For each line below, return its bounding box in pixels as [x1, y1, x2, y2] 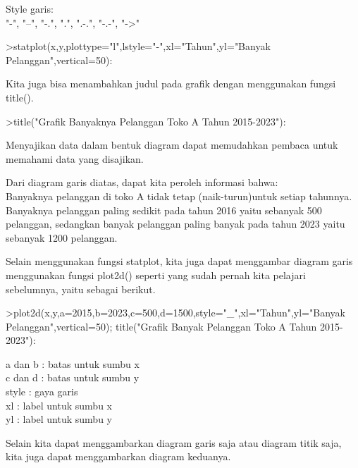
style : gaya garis [6, 384, 78, 399]
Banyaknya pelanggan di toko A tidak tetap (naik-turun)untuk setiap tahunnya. [6, 188, 352, 203]
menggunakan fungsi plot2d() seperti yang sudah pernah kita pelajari [6, 267, 306, 282]
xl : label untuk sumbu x [6, 398, 112, 412]
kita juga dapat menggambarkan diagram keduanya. [6, 449, 231, 464]
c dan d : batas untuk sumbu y [6, 370, 140, 385]
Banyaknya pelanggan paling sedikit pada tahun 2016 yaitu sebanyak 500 [6, 202, 322, 217]
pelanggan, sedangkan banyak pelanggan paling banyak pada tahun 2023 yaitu [6, 216, 345, 231]
